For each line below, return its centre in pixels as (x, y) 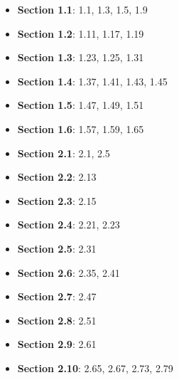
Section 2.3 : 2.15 (57, 200)
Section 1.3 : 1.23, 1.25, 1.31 (81, 57)
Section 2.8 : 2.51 (57, 320)
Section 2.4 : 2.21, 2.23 (69, 225)
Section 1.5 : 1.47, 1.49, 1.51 (81, 105)
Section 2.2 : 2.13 (57, 177)
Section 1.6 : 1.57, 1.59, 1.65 (81, 128)
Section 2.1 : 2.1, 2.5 (64, 153)
